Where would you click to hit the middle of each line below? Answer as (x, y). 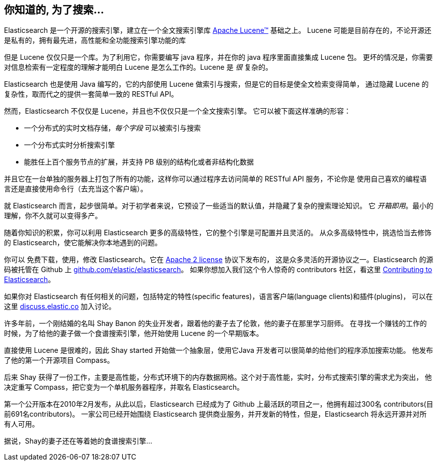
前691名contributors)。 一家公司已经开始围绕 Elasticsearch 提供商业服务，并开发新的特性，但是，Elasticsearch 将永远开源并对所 (216, 414)
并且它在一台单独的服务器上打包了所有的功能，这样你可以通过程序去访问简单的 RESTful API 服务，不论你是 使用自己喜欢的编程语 (216, 179)
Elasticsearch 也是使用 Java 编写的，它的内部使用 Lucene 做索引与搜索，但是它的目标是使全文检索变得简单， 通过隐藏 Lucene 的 (217, 84)
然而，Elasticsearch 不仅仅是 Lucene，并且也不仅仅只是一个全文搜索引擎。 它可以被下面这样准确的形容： (178, 111)
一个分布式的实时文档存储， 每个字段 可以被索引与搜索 (112, 128)
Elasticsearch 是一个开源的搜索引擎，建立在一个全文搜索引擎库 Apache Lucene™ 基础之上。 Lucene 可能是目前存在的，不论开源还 (218, 30)
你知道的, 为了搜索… (54, 10)
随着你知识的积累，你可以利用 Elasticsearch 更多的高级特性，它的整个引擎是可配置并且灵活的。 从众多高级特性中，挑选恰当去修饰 (218, 233)
